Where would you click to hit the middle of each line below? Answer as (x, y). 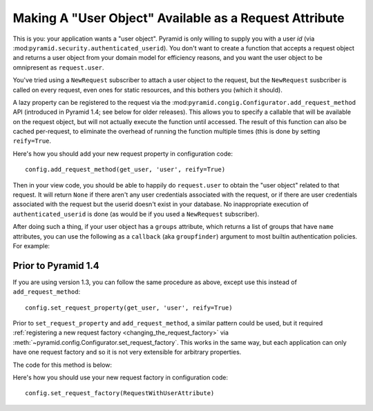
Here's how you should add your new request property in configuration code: (123, 153)
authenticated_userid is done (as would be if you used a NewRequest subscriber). (136, 214)
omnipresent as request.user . (58, 67)
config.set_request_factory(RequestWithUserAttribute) (120, 393)
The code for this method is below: (63, 365)
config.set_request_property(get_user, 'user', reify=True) (129, 308)
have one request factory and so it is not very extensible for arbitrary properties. (127, 352)
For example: (31, 245)
